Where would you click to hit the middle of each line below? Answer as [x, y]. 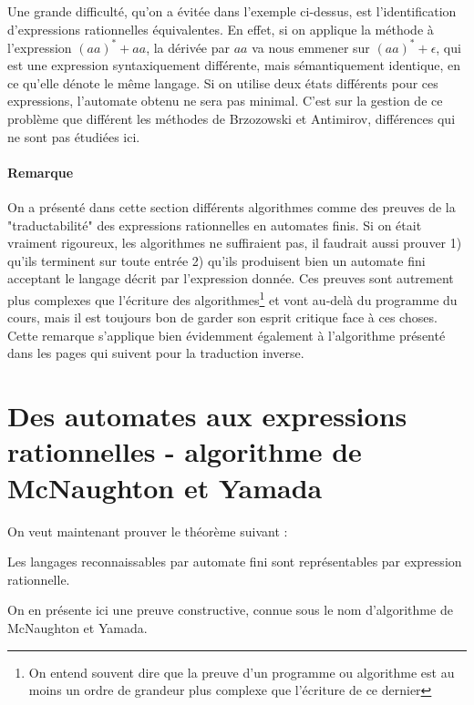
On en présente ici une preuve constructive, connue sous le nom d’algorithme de [230, 610]
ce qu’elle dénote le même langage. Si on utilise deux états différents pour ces [223, 82]
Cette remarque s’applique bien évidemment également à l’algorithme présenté [227, 335]
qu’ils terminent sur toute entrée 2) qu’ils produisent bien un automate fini [216, 260]
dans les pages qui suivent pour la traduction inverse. [156, 353]
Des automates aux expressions [207, 416]
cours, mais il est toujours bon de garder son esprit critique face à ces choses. [222, 317]
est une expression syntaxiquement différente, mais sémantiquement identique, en [234, 65]
